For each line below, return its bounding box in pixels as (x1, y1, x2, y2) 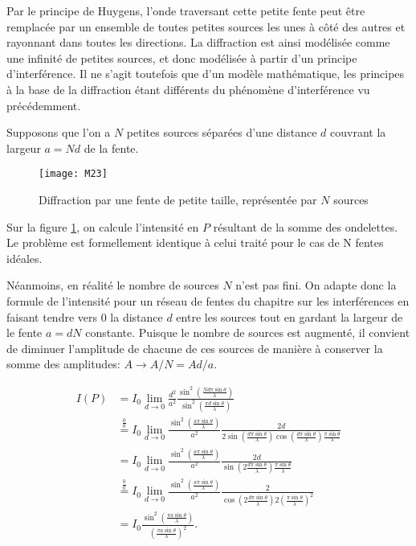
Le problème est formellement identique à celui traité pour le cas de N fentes (6, 234, 384, 251)
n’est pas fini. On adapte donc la (235, 277, 397, 294)
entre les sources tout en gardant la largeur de (176, 308, 403, 325)
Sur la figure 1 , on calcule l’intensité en (6, 218, 199, 235)
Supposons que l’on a (6, 124, 111, 141)
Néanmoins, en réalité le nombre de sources (6, 277, 219, 294)
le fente (6, 324, 43, 341)
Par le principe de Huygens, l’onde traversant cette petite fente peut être (6, 2, 365, 18)
